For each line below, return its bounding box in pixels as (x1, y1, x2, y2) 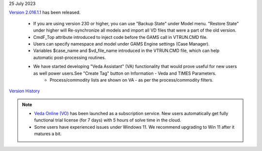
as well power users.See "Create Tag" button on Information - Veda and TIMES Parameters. (33, 70, 217, 76)
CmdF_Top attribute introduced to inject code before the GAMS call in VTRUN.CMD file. (33, 34, 208, 40)
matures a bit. (34, 131, 62, 137)
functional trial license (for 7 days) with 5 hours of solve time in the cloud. (34, 117, 181, 123)
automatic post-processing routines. (33, 54, 106, 60)
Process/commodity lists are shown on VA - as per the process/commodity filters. (49, 77, 213, 83)
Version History (9, 88, 40, 94)
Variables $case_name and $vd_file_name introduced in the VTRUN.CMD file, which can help (33, 48, 220, 53)
